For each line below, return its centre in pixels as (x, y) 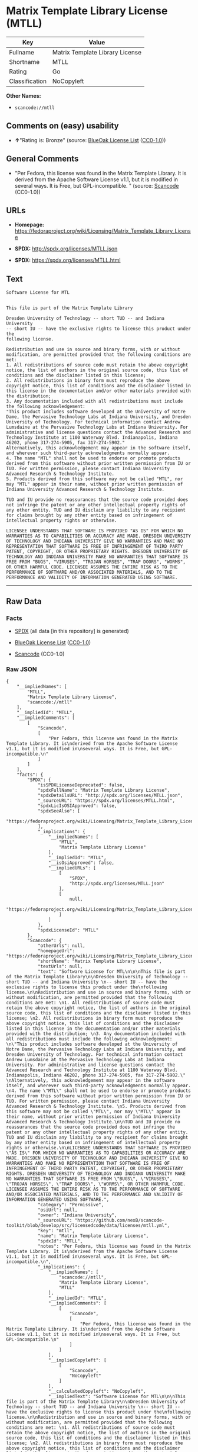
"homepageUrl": (56, 951)
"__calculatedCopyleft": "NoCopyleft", (97, 1392)
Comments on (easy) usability (62, 126)
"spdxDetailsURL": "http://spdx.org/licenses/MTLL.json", (110, 796)
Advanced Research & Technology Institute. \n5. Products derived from (96, 1106)
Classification (28, 81)
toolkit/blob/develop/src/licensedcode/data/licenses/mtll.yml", (88, 1226)
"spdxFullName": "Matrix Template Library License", (103, 791)
